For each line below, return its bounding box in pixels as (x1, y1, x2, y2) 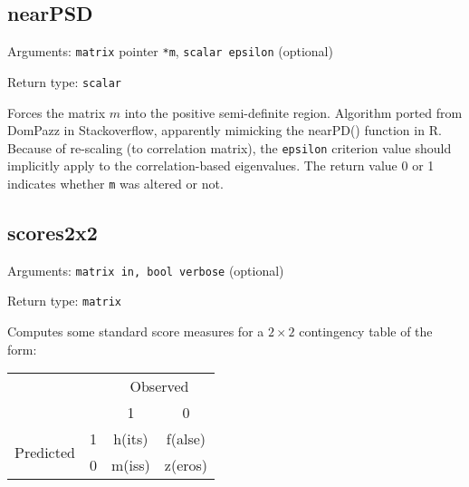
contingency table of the (299, 322, 433, 341)
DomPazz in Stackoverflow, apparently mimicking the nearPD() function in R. (7, 121, 442, 140)
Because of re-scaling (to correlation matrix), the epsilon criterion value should (7, 138, 452, 157)
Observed (129, 375, 189, 397)
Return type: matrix (7, 291, 122, 310)
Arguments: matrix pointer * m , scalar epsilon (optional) (7, 42, 333, 61)
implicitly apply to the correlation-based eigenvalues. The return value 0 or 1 (7, 156, 435, 175)
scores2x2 (7, 219, 98, 246)
